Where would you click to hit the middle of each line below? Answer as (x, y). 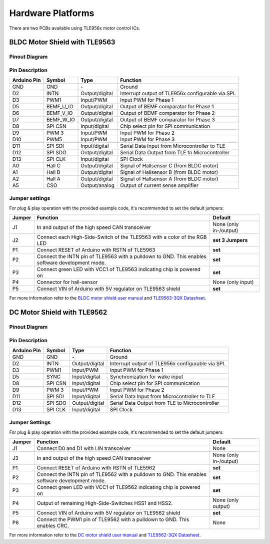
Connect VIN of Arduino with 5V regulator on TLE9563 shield (108, 289)
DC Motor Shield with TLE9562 (58, 312)
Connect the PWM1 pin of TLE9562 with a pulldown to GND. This (113, 519)
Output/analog (98, 185)
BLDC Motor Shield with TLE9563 (62, 42)
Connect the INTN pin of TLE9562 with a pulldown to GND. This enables (122, 474)
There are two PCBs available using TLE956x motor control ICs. (75, 28)
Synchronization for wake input (146, 377)
